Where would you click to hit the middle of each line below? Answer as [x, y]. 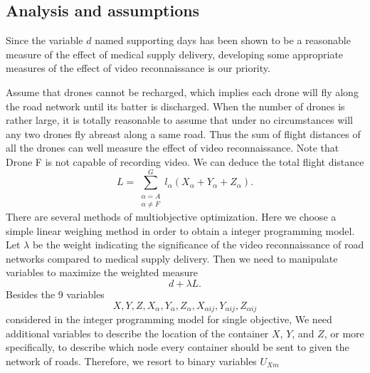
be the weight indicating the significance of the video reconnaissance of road [198, 245]
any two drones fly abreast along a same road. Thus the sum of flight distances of [183, 133]
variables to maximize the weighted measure [102, 272]
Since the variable [44, 40]
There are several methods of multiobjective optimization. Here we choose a [171, 217]
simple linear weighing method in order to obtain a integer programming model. [180, 230]
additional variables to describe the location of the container [137, 333]
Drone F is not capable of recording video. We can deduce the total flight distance [185, 161]
